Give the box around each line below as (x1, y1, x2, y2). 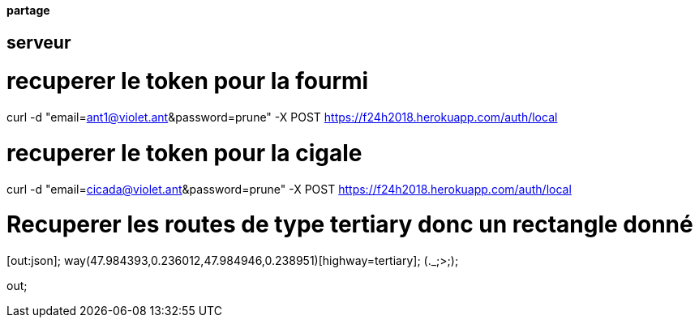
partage (6, 3, 50, 17)
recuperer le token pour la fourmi (6, 67, 369, 96)
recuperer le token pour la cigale (6, 139, 362, 167)
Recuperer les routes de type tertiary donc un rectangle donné (6, 211, 693, 239)
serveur (6, 32, 71, 53)
